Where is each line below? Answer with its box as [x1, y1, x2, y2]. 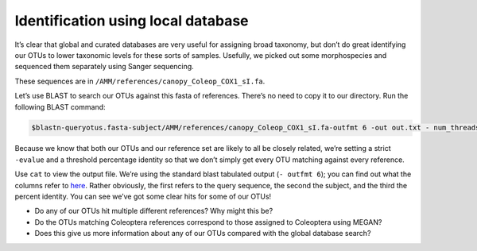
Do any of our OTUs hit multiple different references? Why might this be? [34, 207, 273, 216]
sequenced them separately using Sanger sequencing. [14, 62, 194, 71]
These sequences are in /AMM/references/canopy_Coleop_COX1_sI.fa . [14, 76, 266, 86]
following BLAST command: [14, 102, 107, 111]
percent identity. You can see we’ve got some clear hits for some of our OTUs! [14, 191, 272, 202]
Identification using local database [14, 12, 250, 29]
